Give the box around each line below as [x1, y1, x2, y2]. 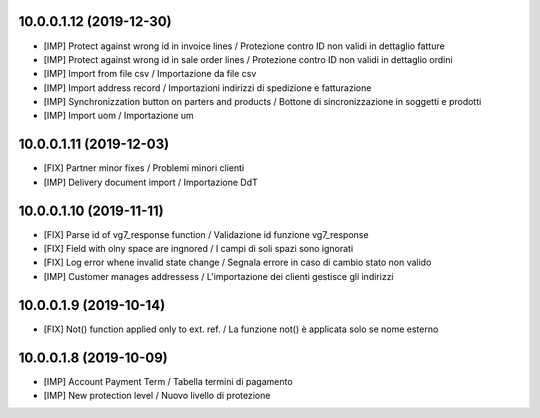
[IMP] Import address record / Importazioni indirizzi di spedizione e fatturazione [43, 81, 372, 94]
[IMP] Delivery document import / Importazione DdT [43, 176, 259, 188]
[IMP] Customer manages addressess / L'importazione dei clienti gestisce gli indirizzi [43, 270, 394, 282]
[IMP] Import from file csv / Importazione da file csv [43, 68, 257, 80]
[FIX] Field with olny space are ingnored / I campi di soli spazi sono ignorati [43, 243, 354, 255]
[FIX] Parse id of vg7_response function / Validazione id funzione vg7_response [43, 228, 369, 240]
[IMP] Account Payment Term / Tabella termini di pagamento [43, 375, 294, 387]
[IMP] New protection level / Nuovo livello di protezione [43, 390, 271, 402]
